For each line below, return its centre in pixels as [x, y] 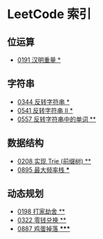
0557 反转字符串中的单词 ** [57, 119]
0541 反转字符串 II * [45, 110]
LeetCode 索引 [49, 14]
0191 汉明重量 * [39, 60]
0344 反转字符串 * [44, 102]
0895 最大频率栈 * [43, 170]
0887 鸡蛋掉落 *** [44, 229]
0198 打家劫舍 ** [41, 211]
